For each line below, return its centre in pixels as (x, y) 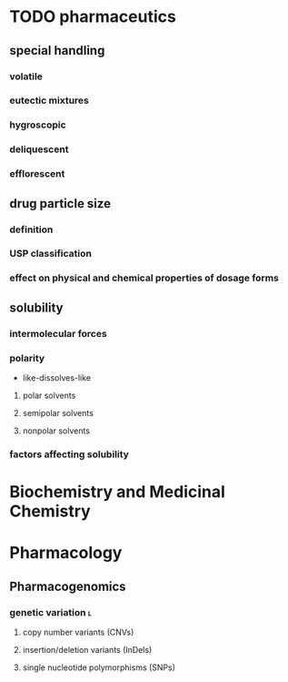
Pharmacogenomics (68, 586)
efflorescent (37, 174)
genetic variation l (51, 612)
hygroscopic (38, 125)
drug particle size (60, 204)
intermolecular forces (58, 333)
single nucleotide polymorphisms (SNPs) (99, 667)
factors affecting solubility (70, 454)
